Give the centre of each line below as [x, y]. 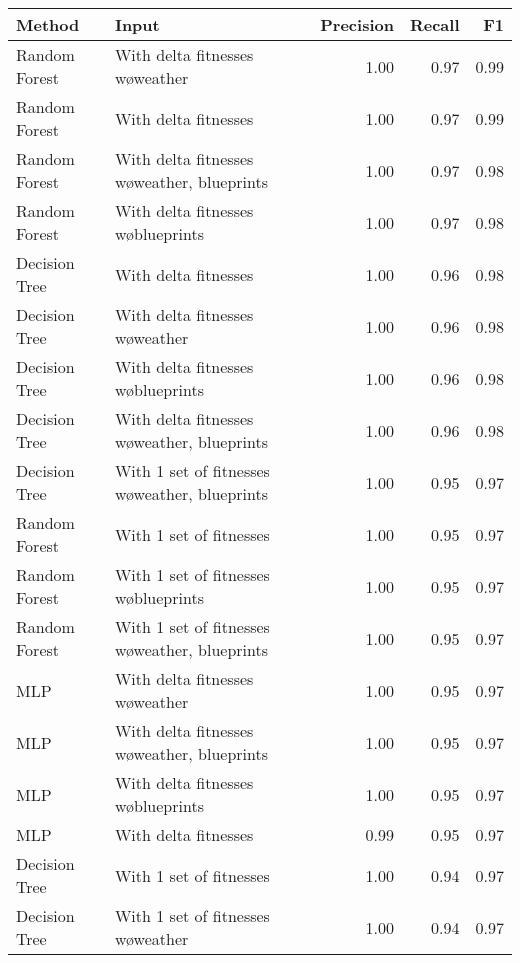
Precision [357, 24]
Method [48, 24]
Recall [434, 24]
